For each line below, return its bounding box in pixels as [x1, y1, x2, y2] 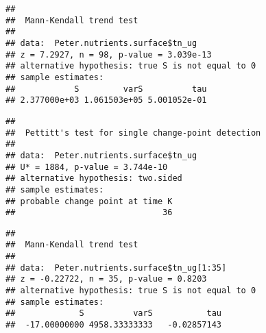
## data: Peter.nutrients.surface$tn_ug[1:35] [5, 262, 227, 273]
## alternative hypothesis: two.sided [5, 173, 182, 184]
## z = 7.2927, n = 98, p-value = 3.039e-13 [5, 49, 212, 60]
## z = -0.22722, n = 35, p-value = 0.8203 [5, 274, 207, 284]
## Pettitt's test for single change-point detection [5, 127, 261, 138]
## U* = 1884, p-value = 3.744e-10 [5, 162, 168, 172]
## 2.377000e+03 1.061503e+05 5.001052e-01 [5, 95, 207, 106]
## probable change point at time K [5, 196, 173, 206]
